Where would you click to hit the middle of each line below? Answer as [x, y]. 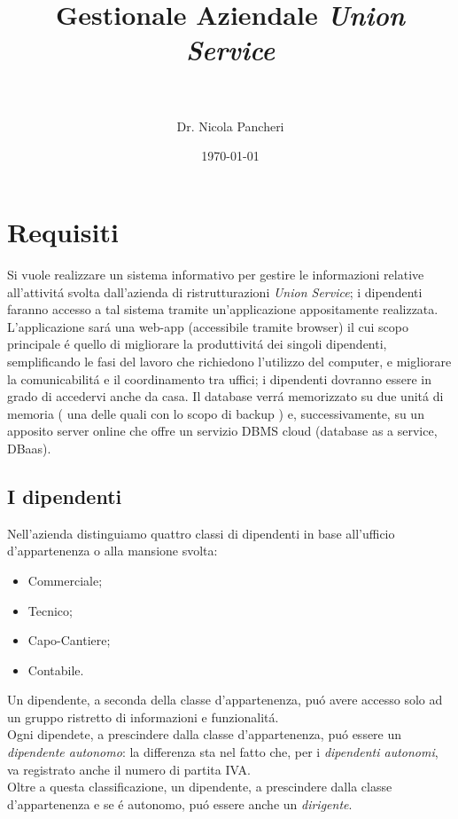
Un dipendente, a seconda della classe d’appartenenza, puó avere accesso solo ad [225, 700]
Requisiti [63, 232]
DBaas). [29, 448]
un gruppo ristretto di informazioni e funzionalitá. [143, 717]
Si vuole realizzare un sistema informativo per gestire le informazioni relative [216, 274]
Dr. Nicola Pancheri [230, 126]
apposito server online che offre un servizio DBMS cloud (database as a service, [222, 431]
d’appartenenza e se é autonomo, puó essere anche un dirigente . [180, 803]
